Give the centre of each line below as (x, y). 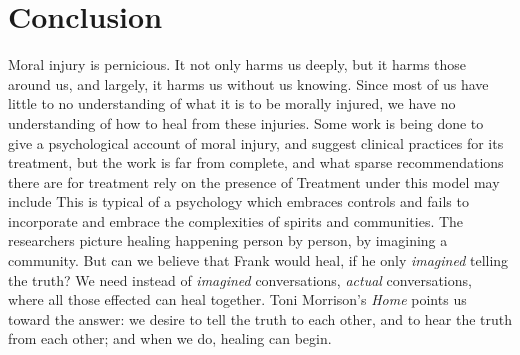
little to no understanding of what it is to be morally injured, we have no (232, 103)
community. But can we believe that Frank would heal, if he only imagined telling (258, 260)
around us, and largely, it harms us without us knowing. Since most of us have (248, 83)
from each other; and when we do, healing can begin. (170, 338)
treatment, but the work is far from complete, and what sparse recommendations (256, 162)
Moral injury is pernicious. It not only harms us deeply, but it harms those (237, 64)
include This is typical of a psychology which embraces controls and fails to (238, 201)
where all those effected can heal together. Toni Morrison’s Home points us (237, 299)
